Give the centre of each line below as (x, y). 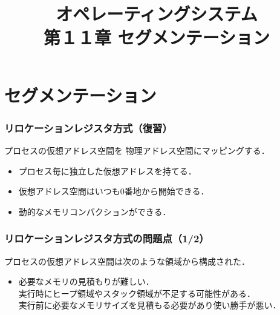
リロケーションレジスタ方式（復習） (88, 128)
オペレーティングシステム (157, 14)
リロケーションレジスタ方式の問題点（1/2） (107, 238)
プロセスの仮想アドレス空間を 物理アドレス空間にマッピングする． (137, 150)
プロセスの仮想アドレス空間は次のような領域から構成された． (127, 261)
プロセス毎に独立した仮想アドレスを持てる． (107, 171)
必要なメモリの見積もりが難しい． (86, 281)
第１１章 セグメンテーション (157, 37)
